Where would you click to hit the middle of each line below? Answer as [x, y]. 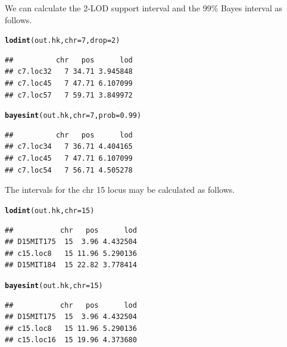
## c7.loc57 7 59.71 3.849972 [69, 95]
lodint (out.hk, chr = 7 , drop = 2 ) [63, 41]
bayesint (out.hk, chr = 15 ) [54, 285]
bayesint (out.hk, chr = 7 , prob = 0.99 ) [73, 116]
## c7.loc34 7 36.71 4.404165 [69, 147]
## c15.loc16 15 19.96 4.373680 [71, 340]
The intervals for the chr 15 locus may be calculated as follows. [120, 190]
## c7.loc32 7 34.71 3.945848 [69, 72]
